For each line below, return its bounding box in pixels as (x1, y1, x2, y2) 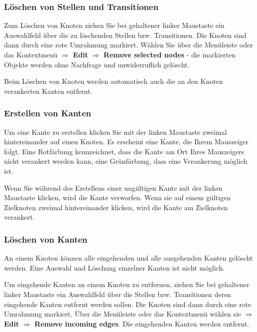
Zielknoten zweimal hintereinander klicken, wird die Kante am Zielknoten (4, 202, 228, 212)
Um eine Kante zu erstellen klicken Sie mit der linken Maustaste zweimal (4, 126, 227, 137)
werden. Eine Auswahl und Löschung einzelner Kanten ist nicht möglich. (4, 262, 225, 273)
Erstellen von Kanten (4, 107, 91, 119)
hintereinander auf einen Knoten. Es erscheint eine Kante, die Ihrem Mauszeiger (4, 136, 249, 147)
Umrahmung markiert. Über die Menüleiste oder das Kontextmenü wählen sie (4, 309, 242, 319)
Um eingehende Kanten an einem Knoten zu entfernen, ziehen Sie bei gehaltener (4, 279, 250, 290)
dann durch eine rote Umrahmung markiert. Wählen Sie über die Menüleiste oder (4, 39, 253, 50)
